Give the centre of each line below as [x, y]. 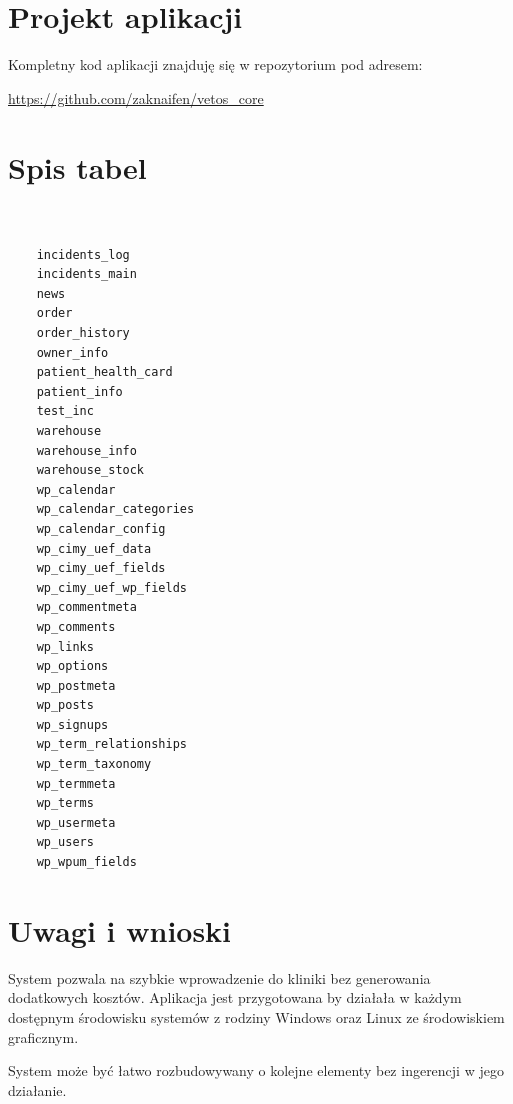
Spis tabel [77, 166]
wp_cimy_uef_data [94, 548]
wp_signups [72, 724]
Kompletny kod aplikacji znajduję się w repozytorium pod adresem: [215, 64]
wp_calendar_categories [115, 509]
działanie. [37, 1089]
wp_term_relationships [111, 744]
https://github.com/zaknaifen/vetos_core [136, 97]
